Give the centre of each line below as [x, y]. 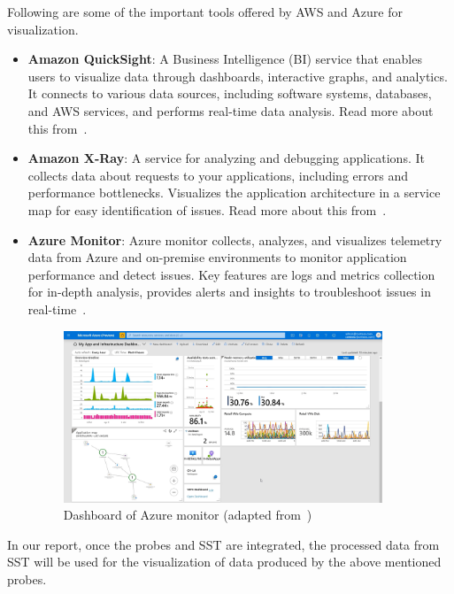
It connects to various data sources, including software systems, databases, [230, 93]
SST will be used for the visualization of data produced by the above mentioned [224, 562]
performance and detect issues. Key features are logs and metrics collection [231, 274]
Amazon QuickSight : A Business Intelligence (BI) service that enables [225, 59]
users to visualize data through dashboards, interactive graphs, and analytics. [238, 76]
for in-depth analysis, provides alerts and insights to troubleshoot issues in [229, 292]
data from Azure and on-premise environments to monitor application [217, 257]
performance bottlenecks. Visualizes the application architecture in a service [234, 193]
